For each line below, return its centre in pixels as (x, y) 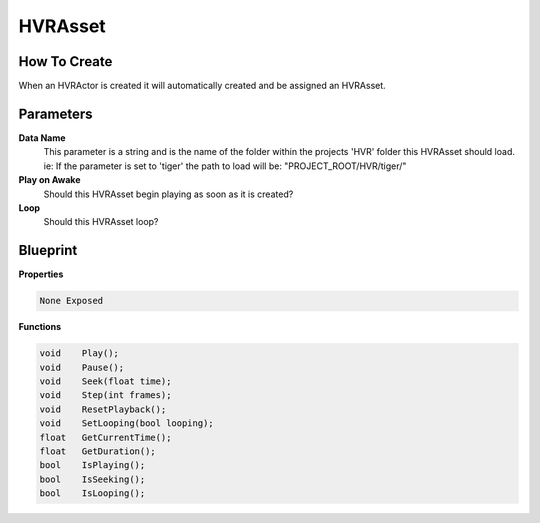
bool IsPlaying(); (92, 465)
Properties (41, 274)
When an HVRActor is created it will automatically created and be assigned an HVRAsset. (202, 86)
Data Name (42, 137)
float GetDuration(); (98, 451)
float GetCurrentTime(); (105, 437)
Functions (40, 327)
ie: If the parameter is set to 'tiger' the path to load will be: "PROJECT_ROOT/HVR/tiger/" (225, 166)
